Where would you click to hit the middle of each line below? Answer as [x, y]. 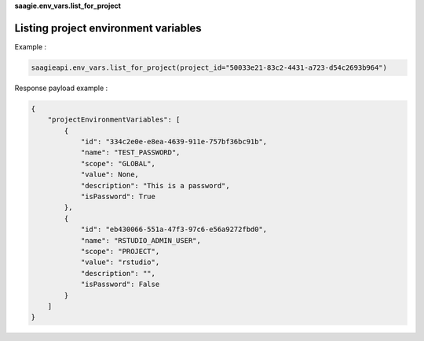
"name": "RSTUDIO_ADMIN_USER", [141, 240]
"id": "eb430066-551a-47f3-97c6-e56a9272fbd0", [174, 230]
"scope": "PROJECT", [120, 251]
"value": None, [110, 175]
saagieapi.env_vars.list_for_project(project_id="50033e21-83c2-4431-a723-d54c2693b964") [209, 67]
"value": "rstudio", [120, 262]
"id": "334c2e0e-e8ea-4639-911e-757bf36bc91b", [174, 142]
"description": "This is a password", [155, 185]
